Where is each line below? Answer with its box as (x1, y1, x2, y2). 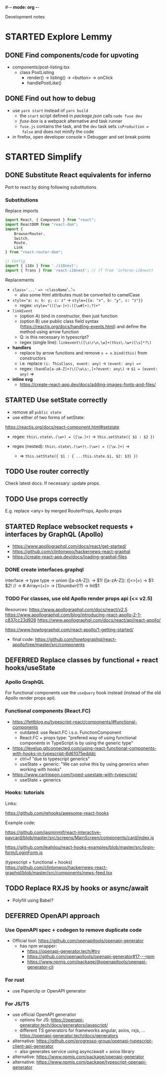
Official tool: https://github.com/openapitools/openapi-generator (12, 938, 144, 944)
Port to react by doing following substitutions (5, 184, 97, 190)
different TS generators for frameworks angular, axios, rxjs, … (19, 1027, 146, 1033)
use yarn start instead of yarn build (12, 107, 88, 113)
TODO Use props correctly (5, 495, 88, 503)
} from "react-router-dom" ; (5, 250, 63, 255)
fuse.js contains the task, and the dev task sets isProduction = (19, 123, 149, 129)
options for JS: (19, 1016, 50, 1022)
